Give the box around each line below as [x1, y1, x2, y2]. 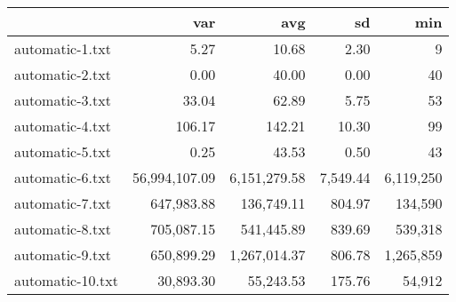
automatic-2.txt [14, 64, 111, 84]
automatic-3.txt [14, 90, 111, 110]
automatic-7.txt [14, 193, 111, 213]
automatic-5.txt [14, 141, 111, 162]
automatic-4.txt [14, 115, 111, 136]
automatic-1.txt [14, 38, 111, 59]
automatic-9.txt [14, 244, 111, 265]
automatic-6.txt [14, 167, 111, 187]
